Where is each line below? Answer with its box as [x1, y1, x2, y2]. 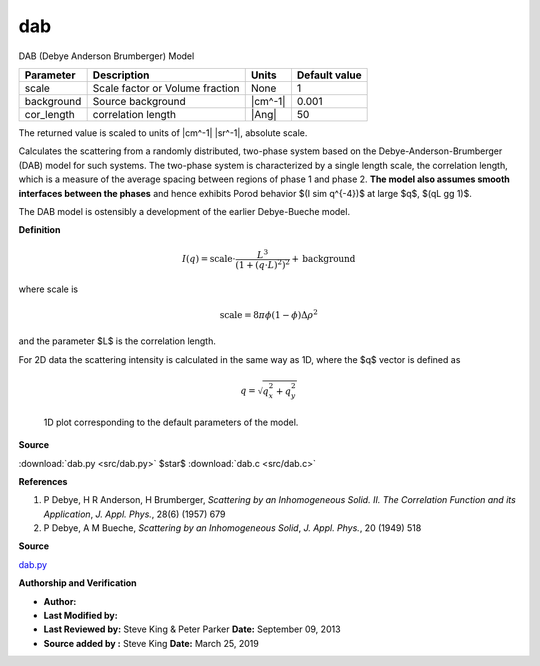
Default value [296, 68, 362, 82]
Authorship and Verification [18, 577, 137, 589]
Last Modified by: [43, 610, 119, 622]
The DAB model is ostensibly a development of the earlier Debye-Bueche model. [18, 205, 350, 217]
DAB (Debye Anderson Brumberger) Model [18, 50, 195, 62]
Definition [18, 224, 61, 236]
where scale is [18, 283, 79, 295]
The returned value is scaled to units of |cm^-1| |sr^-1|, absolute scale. [18, 126, 308, 139]
